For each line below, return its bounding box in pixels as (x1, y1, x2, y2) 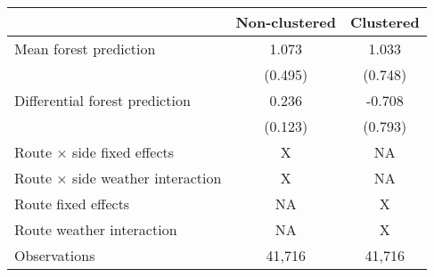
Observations (14, 245, 95, 265)
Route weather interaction (14, 219, 177, 240)
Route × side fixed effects (14, 142, 175, 162)
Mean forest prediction (14, 38, 156, 59)
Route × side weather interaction (14, 167, 222, 188)
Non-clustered (235, 12, 336, 32)
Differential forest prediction (14, 90, 191, 110)
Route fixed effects (14, 193, 130, 214)
